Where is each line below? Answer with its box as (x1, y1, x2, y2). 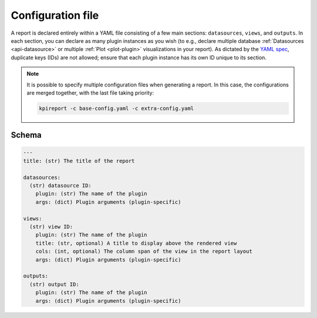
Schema (11, 130, 42, 140)
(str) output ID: (29, 281, 79, 287)
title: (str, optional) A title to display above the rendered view (35, 240, 237, 246)
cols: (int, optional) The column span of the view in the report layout (35, 248, 252, 255)
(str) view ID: (29, 223, 73, 230)
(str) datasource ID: (29, 182, 92, 189)
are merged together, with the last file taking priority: (26, 89, 154, 96)
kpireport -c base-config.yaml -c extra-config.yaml (39, 105, 194, 112)
